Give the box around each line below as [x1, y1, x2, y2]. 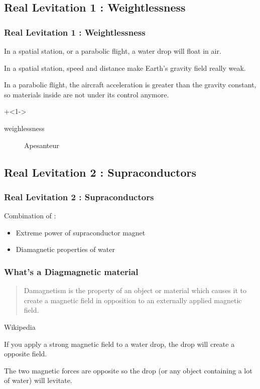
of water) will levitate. [4, 375, 72, 385]
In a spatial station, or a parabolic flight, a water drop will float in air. [4, 46, 221, 56]
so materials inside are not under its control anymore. [4, 89, 169, 99]
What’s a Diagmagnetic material [4, 265, 139, 278]
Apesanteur [24, 140, 59, 150]
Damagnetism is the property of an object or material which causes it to [24, 285, 246, 296]
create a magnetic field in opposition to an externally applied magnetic [24, 295, 242, 305]
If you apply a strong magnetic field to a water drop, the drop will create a [4, 338, 235, 349]
